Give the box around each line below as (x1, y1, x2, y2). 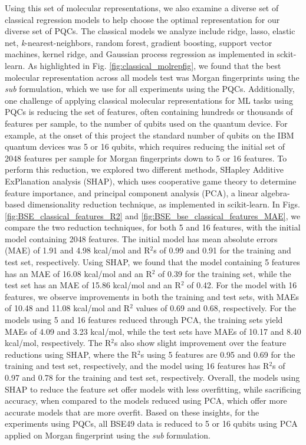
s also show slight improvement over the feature (114, 337, 287, 349)
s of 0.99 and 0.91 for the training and (153, 244, 291, 256)
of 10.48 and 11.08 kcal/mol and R (5, 302, 130, 314)
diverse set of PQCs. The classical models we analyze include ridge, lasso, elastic (5, 25, 295, 37)
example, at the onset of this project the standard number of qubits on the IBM (5, 128, 294, 141)
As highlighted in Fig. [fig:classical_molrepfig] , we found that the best (27, 59, 281, 71)
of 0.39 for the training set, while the (158, 267, 291, 279)
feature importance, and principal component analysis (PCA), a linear (5, 186, 258, 199)
